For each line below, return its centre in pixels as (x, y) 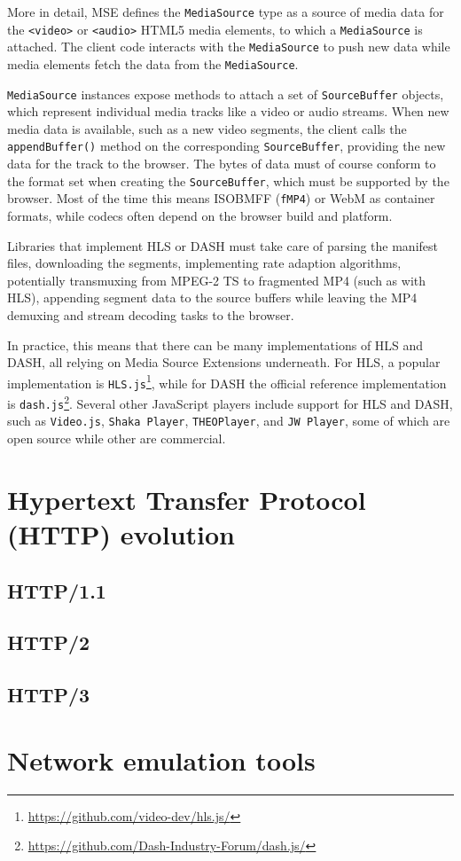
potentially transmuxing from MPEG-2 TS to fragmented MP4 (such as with (217, 280)
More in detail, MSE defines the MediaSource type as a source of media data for (226, 12)
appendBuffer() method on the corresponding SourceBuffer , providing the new (227, 146)
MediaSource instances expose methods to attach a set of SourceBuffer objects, (226, 94)
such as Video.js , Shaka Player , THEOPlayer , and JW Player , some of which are (229, 421)
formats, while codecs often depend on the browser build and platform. (200, 216)
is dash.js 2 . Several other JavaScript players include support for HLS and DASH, (230, 402)
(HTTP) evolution (121, 534)
